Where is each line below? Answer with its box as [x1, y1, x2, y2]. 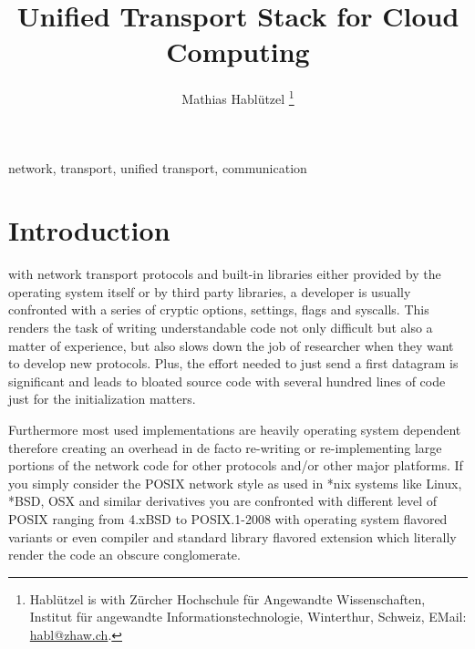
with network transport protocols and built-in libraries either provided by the [8, 264, 441, 283]
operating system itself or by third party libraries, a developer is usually [8, 282, 411, 301]
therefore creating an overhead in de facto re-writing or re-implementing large [8, 438, 442, 457]
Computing [166, 33, 310, 70]
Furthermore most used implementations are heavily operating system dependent [8, 420, 461, 439]
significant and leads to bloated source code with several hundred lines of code [8, 371, 446, 390]
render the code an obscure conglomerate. [8, 545, 241, 564]
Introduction [8, 211, 170, 249]
